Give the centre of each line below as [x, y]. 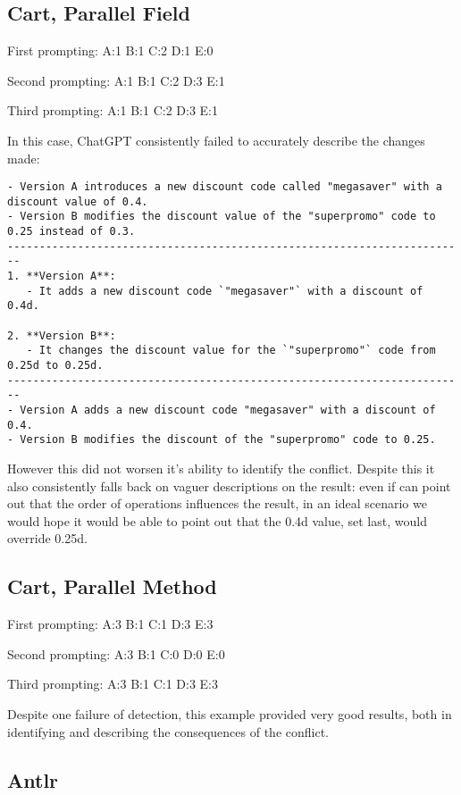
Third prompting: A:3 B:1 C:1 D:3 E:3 [113, 684]
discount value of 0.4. [78, 201]
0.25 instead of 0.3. [71, 232]
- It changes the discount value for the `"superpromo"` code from [231, 351]
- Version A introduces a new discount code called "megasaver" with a [225, 187]
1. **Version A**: [62, 276]
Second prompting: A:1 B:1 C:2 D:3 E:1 [116, 80]
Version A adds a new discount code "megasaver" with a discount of [228, 410]
